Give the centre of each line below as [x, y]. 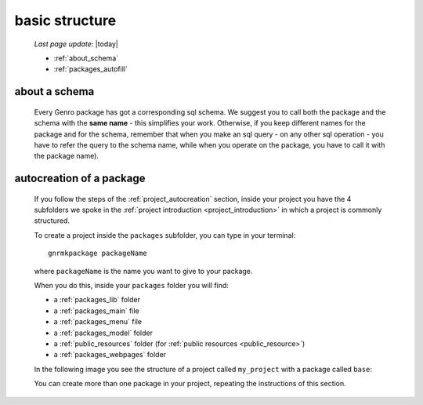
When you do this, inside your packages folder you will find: [131, 286]
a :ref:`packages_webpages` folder [110, 355]
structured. [52, 221]
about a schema [54, 91]
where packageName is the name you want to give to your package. [143, 271]
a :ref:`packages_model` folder [103, 333]
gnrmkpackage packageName [98, 254]
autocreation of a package [80, 179]
